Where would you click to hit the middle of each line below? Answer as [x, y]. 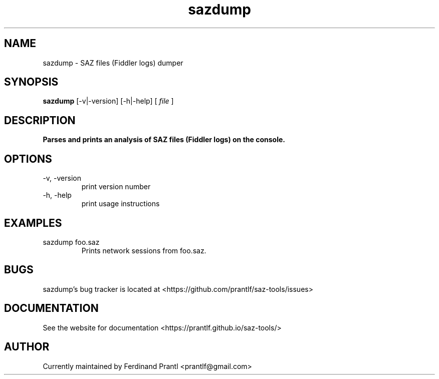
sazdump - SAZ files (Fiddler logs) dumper [113, 63]
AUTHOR [27, 347]
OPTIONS [28, 159]
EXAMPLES [33, 223]
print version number [116, 187]
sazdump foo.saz [71, 242]
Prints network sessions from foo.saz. [144, 250]
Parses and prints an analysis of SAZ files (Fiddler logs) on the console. [164, 140]
